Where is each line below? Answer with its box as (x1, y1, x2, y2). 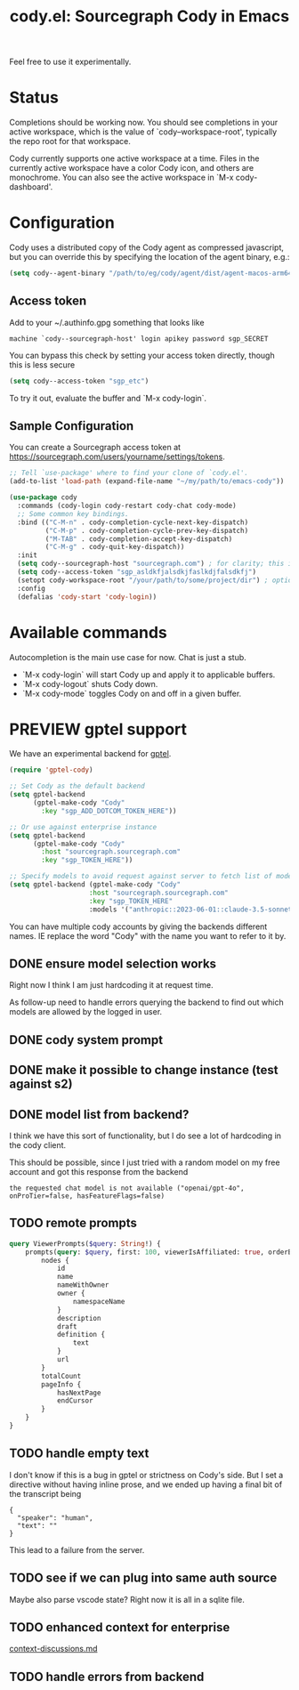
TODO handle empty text (9, 1446, 149, 1461)
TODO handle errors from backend (9, 1669, 205, 1684)
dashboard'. (9, 182, 53, 192)
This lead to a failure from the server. (9, 1544, 145, 1555)
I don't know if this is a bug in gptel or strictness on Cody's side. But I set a (9, 1469, 284, 1480)
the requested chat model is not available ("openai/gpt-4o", (9, 1184, 245, 1193)
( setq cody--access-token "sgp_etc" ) (9, 376, 149, 385)
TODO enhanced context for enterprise (9, 1620, 230, 1635)
